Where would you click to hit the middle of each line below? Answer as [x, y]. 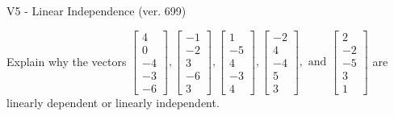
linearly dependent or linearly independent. [113, 102]
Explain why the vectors [67, 61]
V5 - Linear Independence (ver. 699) [96, 10]
